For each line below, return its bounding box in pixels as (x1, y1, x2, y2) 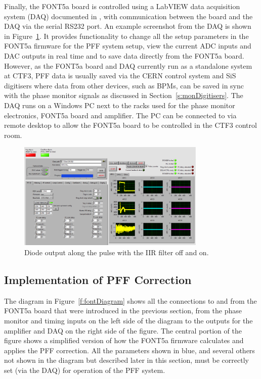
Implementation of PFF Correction (4, 271, 192, 287)
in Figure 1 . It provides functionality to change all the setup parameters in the (4, 30, 249, 41)
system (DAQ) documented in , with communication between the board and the (4, 11, 253, 21)
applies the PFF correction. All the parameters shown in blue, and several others (4, 345, 255, 355)
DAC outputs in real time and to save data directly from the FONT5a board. (4, 50, 244, 61)
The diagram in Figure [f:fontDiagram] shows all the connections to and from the (4, 295, 257, 306)
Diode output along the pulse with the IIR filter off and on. (24, 247, 209, 257)
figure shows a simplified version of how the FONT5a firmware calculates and (4, 335, 244, 346)
